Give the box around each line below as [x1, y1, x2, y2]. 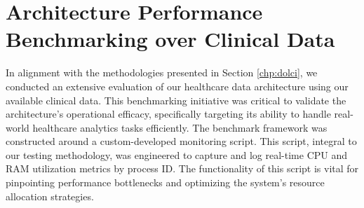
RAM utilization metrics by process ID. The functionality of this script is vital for [6, 161, 359, 176]
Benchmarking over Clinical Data [6, 25, 335, 53]
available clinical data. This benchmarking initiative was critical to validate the [6, 92, 346, 107]
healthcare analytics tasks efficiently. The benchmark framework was [32, 120, 328, 134]
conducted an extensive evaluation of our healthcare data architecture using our [6, 78, 349, 93]
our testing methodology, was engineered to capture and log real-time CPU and [6, 147, 348, 162]
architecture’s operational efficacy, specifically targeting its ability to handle [6, 106, 331, 121]
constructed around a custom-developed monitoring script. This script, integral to [6, 134, 357, 148]
